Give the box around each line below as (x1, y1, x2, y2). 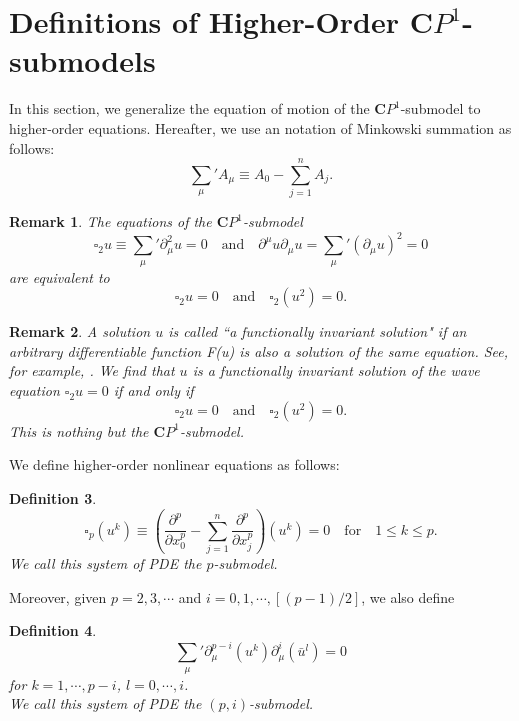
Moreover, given (9, 586, 107, 607)
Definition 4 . (9, 620, 97, 641)
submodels (9, 40, 156, 81)
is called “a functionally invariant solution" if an (168, 321, 467, 342)
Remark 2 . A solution (9, 321, 151, 342)
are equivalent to (9, 266, 110, 287)
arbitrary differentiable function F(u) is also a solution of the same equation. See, (9, 340, 509, 361)
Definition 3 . (9, 487, 97, 508)
